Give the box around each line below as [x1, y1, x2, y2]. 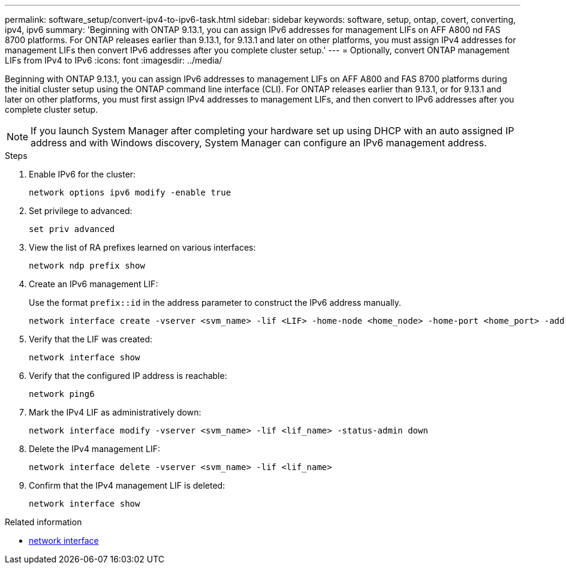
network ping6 [29, 389, 95, 399]
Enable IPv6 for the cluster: [29, 169, 136, 179]
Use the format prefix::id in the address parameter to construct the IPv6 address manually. [29, 297, 402, 308]
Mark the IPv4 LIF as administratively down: [29, 407, 201, 417]
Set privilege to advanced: [29, 206, 133, 216]
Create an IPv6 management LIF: [29, 279, 158, 289]
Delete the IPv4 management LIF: [29, 444, 161, 454]
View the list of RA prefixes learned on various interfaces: [29, 242, 256, 252]
